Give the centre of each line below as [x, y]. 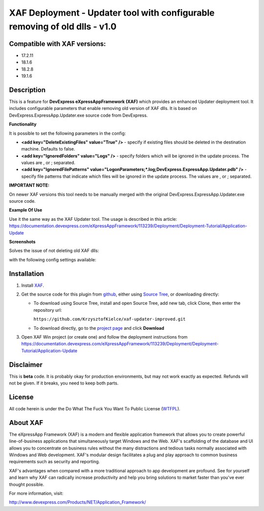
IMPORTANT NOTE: [29, 185]
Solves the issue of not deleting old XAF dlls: [54, 251]
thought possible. [27, 484]
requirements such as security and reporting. [55, 462]
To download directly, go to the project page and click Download [99, 328]
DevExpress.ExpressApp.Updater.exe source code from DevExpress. [78, 115]
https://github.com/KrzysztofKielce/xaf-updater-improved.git [110, 319]
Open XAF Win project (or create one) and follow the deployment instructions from [104, 337]
